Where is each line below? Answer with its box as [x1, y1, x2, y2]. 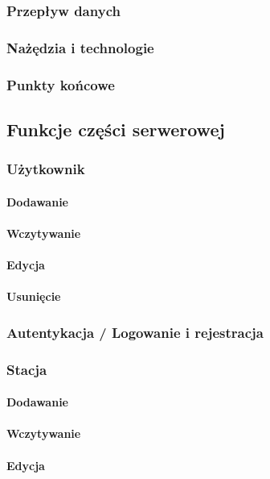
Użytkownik [6, 159, 85, 179]
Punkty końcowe [6, 74, 115, 94]
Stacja [6, 359, 47, 379]
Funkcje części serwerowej [6, 116, 225, 141]
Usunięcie [6, 288, 61, 305]
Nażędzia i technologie [6, 37, 154, 57]
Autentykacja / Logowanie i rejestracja [6, 322, 264, 342]
